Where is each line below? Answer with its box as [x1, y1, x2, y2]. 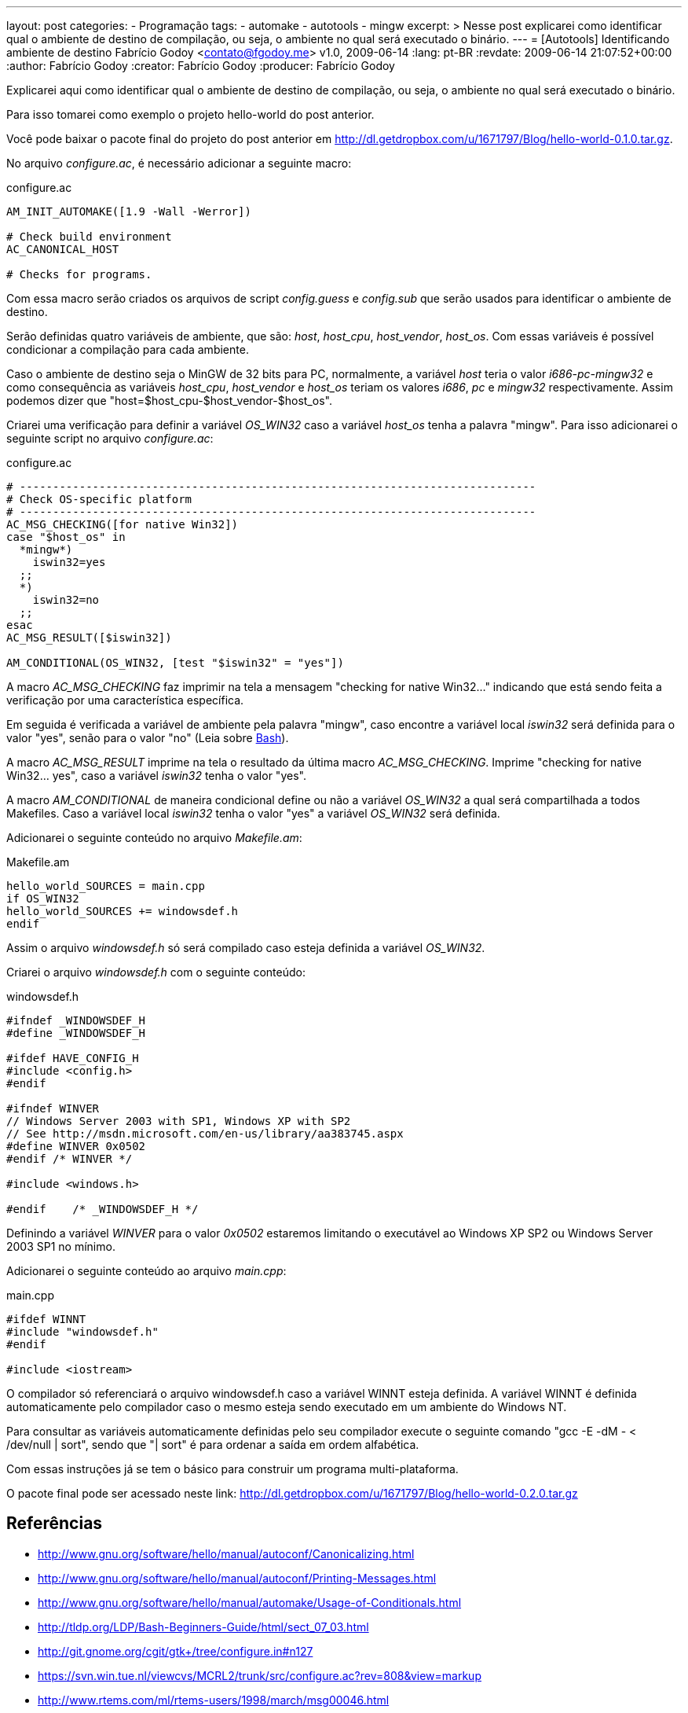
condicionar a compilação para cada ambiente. [6, 343, 249, 356]
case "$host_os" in [6, 531, 126, 543]
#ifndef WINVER [6, 1102, 100, 1115]
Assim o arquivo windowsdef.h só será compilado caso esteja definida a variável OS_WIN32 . [6, 941, 485, 954]
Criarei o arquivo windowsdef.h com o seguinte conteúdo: [6, 965, 306, 979]
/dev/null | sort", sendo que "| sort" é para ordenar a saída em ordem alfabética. [6, 1438, 419, 1451]
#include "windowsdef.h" [6, 1325, 159, 1338]
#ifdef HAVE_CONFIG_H [6, 1052, 139, 1064]
